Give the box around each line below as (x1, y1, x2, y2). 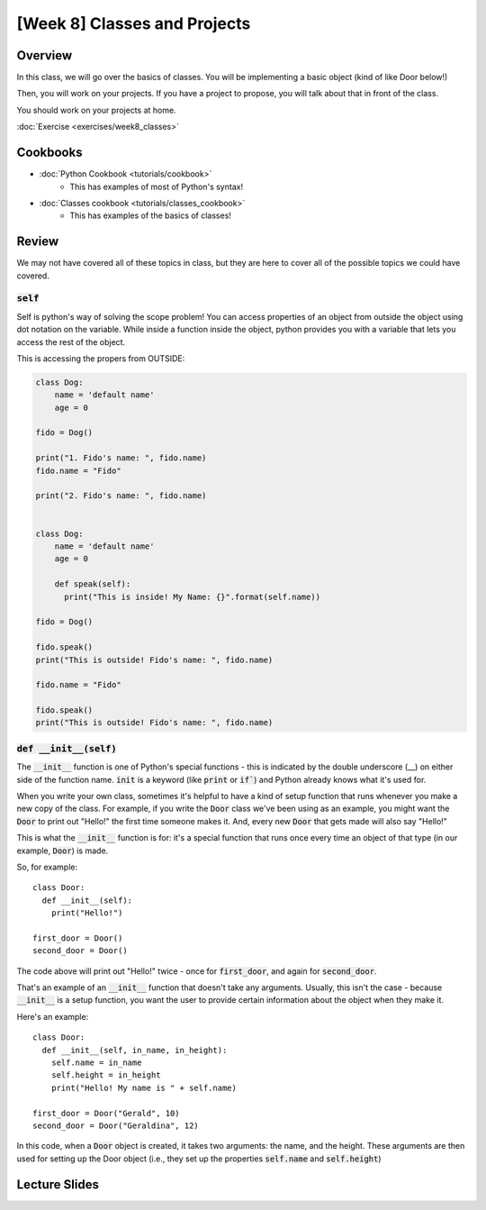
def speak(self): (54, 579, 131, 589)
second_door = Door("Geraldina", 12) (32, 1120, 200, 1131)
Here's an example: (16, 1011, 89, 1022)
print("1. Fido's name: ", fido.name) (35, 453, 207, 463)
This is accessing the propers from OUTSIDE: (16, 352, 185, 364)
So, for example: (16, 861, 78, 872)
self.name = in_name (50, 1058, 142, 1068)
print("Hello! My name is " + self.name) (50, 1082, 238, 1093)
